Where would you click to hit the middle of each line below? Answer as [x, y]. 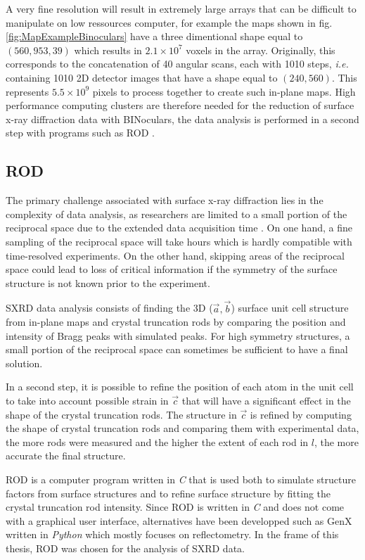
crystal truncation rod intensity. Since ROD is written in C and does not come [175, 507]
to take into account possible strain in [87, 401]
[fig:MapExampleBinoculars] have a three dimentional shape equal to [154, 36]
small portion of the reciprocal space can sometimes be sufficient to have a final [177, 349]
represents [27, 91]
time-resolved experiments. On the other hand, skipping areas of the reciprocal [175, 255]
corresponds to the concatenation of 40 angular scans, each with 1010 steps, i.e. [177, 64]
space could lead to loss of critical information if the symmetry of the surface [172, 269]
